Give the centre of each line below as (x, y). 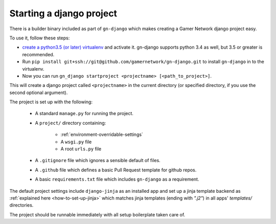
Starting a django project (63, 13)
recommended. (38, 54)
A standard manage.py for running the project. (84, 114)
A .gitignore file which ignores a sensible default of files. (98, 161)
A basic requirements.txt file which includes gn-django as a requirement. (117, 180)
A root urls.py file (81, 149)
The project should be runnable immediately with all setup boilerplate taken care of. (97, 214)
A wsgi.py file (76, 142)
